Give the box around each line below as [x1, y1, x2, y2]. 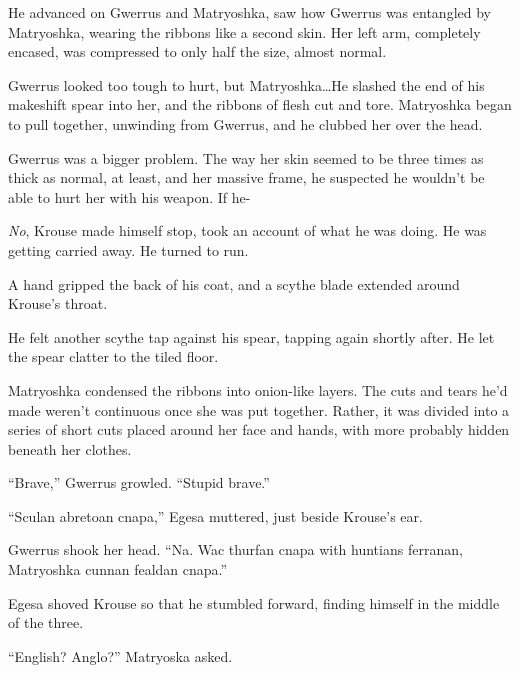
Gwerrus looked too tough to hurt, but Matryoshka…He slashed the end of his [8, 74, 485, 95]
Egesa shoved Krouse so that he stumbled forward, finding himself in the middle [8, 592, 500, 613]
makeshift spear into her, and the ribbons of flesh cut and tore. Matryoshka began [8, 94, 512, 115]
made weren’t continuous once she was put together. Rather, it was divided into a [8, 399, 510, 420]
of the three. [8, 612, 84, 633]
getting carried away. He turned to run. [8, 239, 249, 260]
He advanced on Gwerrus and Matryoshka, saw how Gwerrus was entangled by [8, 2, 491, 22]
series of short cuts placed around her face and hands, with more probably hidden [8, 419, 510, 440]
